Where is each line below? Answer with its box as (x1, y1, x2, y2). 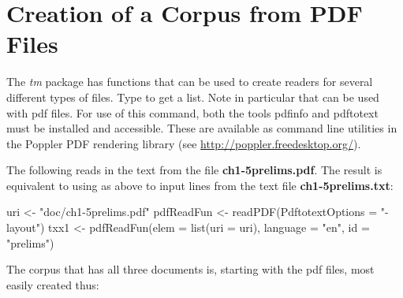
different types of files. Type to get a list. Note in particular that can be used (6, 88, 379, 105)
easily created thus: (6, 276, 99, 292)
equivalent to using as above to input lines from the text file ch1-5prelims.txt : (6, 177, 394, 193)
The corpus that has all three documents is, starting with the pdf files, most (6, 261, 375, 278)
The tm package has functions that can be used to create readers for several (6, 73, 373, 90)
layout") (6, 219, 45, 236)
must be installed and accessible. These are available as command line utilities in (6, 120, 397, 136)
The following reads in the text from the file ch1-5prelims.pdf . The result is (6, 162, 382, 178)
